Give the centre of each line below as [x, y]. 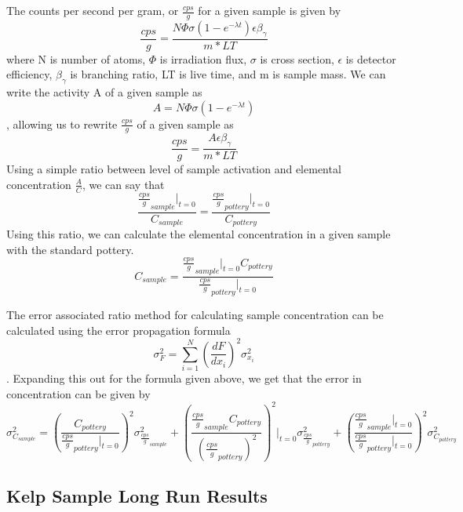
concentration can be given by [78, 393]
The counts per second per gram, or [93, 10]
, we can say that [123, 184]
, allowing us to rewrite [62, 123]
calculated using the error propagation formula [118, 330]
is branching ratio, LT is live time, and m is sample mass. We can [228, 74]
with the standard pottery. [70, 249]
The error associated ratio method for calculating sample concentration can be [195, 315]
